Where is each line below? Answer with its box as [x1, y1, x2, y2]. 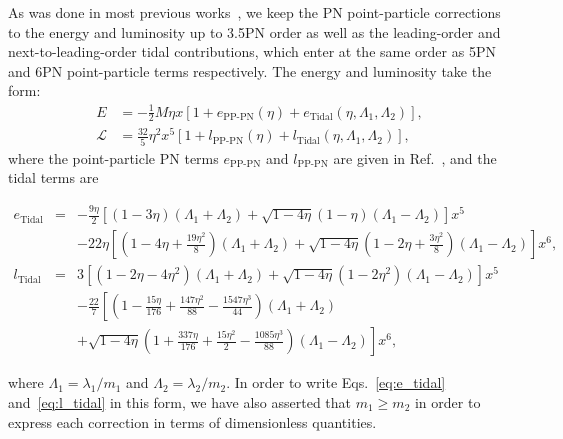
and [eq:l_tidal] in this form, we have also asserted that [8, 392, 352, 413]
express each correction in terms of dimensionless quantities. [8, 411, 377, 432]
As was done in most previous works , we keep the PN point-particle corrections [8, 2, 501, 22]
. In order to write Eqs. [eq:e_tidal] [226, 372, 446, 393]
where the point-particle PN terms [8, 147, 219, 168]
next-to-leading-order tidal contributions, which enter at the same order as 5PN [8, 41, 496, 62]
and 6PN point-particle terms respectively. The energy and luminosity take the [8, 60, 492, 81]
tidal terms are [8, 167, 99, 188]
